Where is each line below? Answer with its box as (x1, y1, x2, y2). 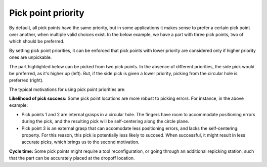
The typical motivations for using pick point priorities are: (9, 86, 126, 92)
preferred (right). (9, 77, 44, 83)
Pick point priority (9, 7, 85, 18)
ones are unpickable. (9, 54, 52, 60)
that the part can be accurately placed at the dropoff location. (9, 155, 135, 161)
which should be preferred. (9, 39, 65, 44)
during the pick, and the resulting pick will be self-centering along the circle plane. (21, 119, 190, 125)
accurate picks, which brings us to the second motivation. (21, 139, 139, 145)
